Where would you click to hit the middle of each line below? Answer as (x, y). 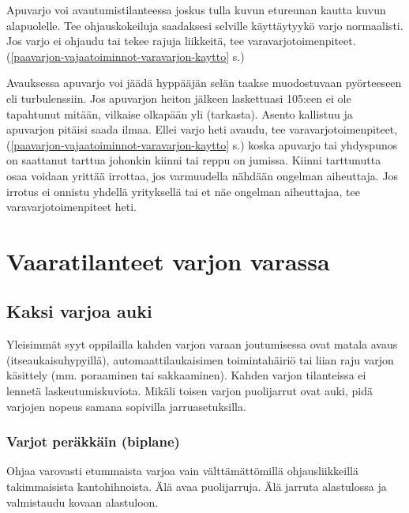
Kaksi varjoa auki (79, 311)
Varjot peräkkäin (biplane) (93, 441)
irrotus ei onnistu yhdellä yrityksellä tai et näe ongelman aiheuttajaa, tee (183, 191)
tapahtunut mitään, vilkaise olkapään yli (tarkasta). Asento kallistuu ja (180, 113)
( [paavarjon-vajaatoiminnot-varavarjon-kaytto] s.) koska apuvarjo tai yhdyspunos (202, 144)
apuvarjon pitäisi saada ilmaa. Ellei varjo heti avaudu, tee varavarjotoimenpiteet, (202, 129)
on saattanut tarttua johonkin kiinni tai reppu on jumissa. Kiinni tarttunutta (194, 160)
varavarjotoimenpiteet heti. (71, 207)
